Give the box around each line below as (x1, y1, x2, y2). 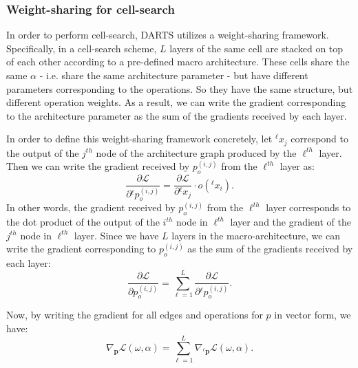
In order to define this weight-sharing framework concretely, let (6, 131, 273, 146)
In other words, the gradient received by (6, 200, 176, 215)
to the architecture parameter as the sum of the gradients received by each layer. (6, 108, 347, 122)
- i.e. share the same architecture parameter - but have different (39, 68, 308, 82)
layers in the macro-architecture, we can (171, 228, 341, 242)
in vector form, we (274, 307, 351, 322)
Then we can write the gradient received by (6, 159, 190, 173)
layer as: (280, 159, 315, 173)
